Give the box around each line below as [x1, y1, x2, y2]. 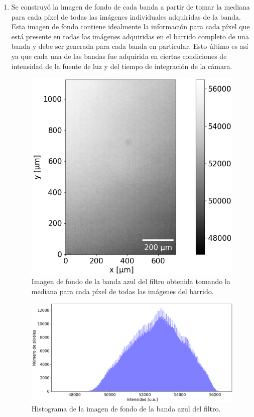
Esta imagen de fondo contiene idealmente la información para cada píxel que [11, 21, 250, 32]
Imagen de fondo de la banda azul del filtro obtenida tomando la [31, 276, 230, 287]
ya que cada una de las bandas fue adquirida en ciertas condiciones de [11, 50, 227, 61]
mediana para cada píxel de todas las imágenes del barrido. [31, 286, 214, 296]
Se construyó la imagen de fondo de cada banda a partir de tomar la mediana [11, 2, 250, 12]
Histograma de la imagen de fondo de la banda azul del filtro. [31, 403, 221, 414]
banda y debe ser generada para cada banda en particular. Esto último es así [11, 41, 248, 51]
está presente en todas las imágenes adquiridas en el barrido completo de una [11, 31, 249, 41]
